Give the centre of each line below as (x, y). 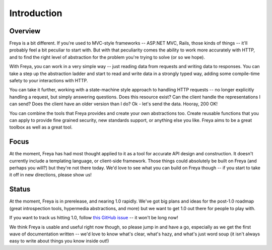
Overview (25, 31)
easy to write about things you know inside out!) (59, 241)
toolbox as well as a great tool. (41, 127)
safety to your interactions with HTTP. (49, 81)
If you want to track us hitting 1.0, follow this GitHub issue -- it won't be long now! (94, 218)
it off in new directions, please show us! (50, 175)
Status (20, 189)
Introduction (36, 13)
